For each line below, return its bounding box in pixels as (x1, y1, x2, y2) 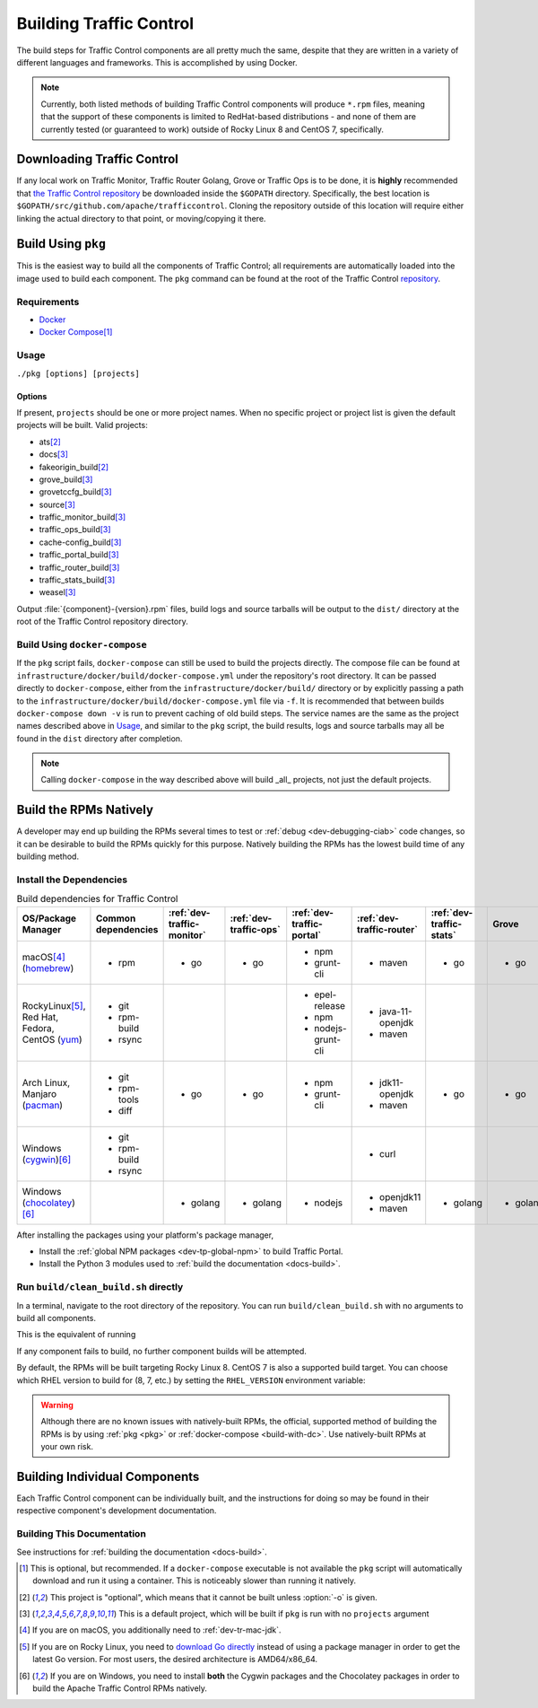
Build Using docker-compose (16, 638, 147, 651)
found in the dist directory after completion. (16, 732, 183, 744)
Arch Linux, (22, 1076, 71, 1089)
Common (95, 912, 136, 924)
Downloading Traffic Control (16, 152, 179, 167)
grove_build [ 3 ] (39, 474, 93, 485)
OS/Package (22, 912, 76, 924)
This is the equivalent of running (16, 1329, 136, 1340)
